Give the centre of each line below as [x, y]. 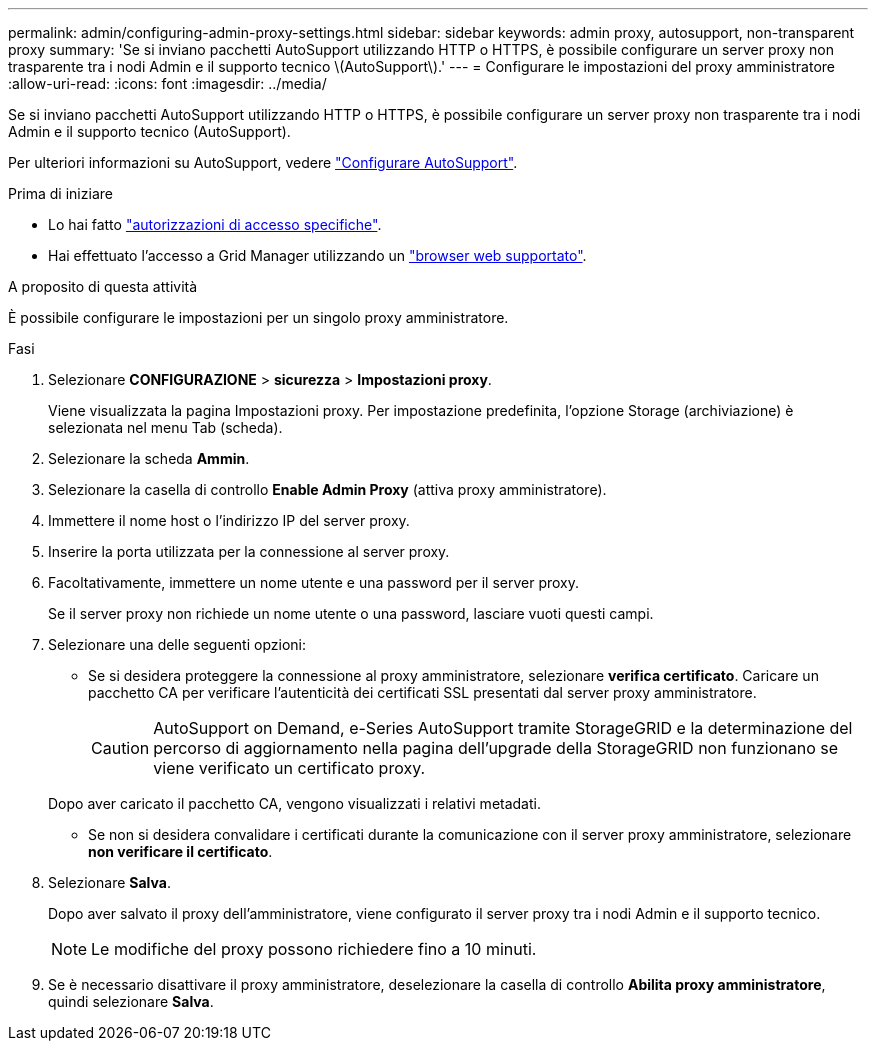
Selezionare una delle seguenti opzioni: [177, 644]
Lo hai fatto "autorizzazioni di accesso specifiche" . [215, 224]
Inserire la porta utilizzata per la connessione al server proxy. [249, 551]
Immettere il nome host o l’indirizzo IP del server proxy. [229, 520]
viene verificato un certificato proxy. [289, 768]
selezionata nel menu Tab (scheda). [165, 427]
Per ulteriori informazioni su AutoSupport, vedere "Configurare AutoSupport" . [263, 162]
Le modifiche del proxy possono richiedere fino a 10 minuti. [314, 949]
